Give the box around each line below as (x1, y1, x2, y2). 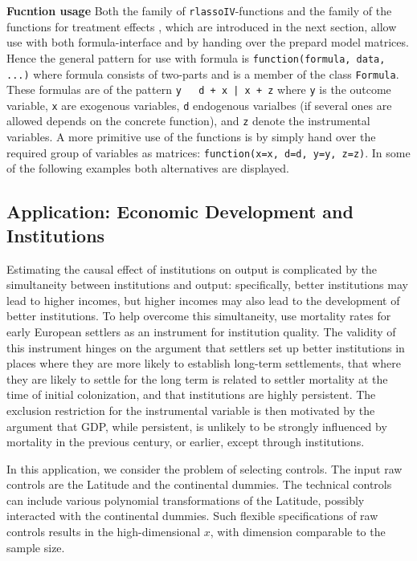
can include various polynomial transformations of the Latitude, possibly (6, 491, 365, 508)
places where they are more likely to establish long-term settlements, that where (6, 355, 401, 372)
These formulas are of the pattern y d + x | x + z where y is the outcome (6, 81, 391, 98)
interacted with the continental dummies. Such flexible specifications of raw (6, 507, 378, 524)
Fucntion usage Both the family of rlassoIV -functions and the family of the (6, 2, 392, 18)
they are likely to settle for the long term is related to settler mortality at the (6, 370, 388, 387)
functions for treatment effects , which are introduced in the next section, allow (6, 18, 397, 35)
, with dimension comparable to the (210, 523, 386, 540)
